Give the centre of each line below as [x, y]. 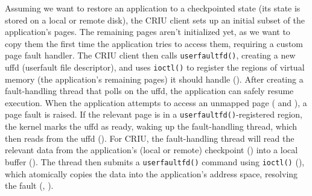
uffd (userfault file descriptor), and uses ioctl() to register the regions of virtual [155, 67]
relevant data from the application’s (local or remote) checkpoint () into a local [151, 150]
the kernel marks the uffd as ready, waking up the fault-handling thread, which [151, 126]
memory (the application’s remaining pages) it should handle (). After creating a [154, 79]
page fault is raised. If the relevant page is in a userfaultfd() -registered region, [154, 114]
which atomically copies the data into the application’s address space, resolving [151, 173]
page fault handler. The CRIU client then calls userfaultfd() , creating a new [150, 55]
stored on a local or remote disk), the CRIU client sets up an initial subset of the [155, 20]
